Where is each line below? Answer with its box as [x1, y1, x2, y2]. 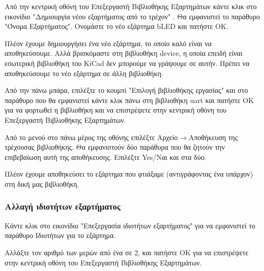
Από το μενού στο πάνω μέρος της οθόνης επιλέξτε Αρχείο [5, 131, 178, 142]
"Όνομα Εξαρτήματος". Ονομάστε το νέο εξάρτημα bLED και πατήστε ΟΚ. [5, 21, 229, 31]
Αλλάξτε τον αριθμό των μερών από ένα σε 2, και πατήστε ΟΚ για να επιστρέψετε [5, 247, 249, 257]
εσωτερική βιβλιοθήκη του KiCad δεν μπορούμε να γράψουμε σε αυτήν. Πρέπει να [5, 57, 250, 68]
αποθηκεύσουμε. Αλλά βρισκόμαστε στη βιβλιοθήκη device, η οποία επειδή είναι [5, 48, 243, 58]
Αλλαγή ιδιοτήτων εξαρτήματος [5, 200, 121, 213]
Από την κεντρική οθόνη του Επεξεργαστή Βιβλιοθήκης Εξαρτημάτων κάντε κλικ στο [5, 1, 257, 11]
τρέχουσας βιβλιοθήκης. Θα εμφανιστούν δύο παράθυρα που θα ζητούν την [5, 142, 225, 152]
